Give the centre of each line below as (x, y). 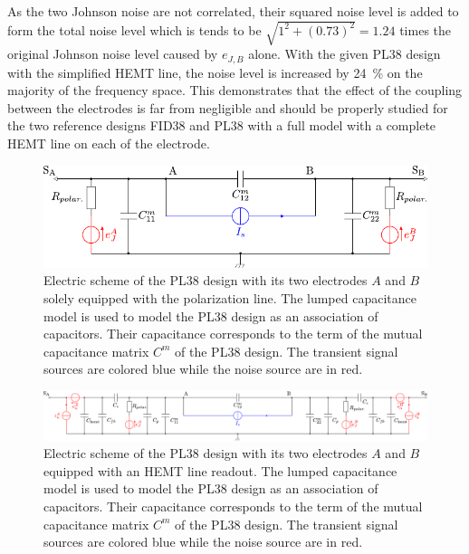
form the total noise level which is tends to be (134, 29)
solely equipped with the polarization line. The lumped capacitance (230, 298)
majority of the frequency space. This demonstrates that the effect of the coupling (235, 90)
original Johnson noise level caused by (113, 54)
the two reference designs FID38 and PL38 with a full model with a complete (222, 125)
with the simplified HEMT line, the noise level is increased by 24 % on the (215, 72)
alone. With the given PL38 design (345, 54)
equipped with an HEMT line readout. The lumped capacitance (220, 470)
